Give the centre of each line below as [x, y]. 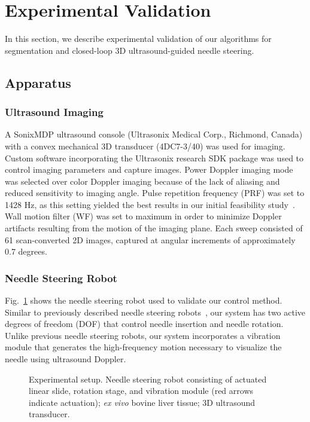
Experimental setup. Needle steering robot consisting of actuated [148, 379]
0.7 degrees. [26, 251]
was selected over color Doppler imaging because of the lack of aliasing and [142, 181]
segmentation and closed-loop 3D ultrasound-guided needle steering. [130, 50]
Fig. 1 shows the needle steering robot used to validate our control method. [144, 300]
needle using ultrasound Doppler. [66, 359]
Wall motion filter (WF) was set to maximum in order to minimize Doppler [143, 216]
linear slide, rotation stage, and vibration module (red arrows [141, 391]
